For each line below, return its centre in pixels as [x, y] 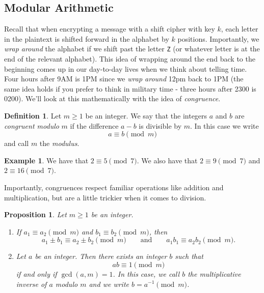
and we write [109, 284]
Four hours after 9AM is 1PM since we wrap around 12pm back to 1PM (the [124, 79]
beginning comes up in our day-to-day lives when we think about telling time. [126, 68]
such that [189, 256]
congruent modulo [32, 125]
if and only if [36, 273]
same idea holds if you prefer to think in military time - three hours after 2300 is [130, 88]
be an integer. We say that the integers [146, 116]
